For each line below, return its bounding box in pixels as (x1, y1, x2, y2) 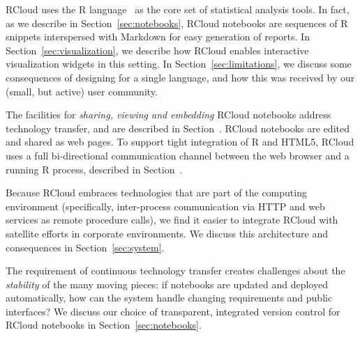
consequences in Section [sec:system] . (6, 240, 165, 254)
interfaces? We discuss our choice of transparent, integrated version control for (6, 304, 340, 318)
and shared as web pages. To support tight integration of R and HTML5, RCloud (6, 134, 354, 149)
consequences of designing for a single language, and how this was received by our (6, 70, 355, 84)
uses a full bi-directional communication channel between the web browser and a (6, 148, 350, 162)
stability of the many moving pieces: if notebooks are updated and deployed (6, 276, 328, 291)
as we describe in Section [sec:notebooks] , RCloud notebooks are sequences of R (6, 15, 348, 30)
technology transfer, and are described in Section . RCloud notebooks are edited (6, 120, 350, 135)
